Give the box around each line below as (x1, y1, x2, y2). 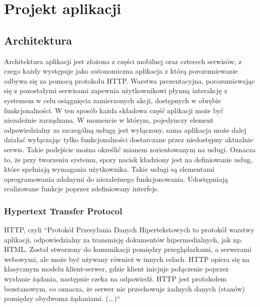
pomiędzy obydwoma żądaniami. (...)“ (4, 293, 120, 303)
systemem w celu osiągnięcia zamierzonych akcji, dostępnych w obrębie (4, 95, 221, 105)
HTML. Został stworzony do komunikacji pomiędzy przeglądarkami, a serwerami (4, 244, 251, 254)
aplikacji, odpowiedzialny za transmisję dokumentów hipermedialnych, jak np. (4, 234, 243, 244)
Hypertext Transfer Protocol (4, 204, 122, 217)
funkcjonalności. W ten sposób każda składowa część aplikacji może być (4, 105, 224, 115)
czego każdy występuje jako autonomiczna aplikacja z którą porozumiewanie (4, 66, 238, 76)
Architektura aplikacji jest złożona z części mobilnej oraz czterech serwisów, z (4, 56, 242, 66)
